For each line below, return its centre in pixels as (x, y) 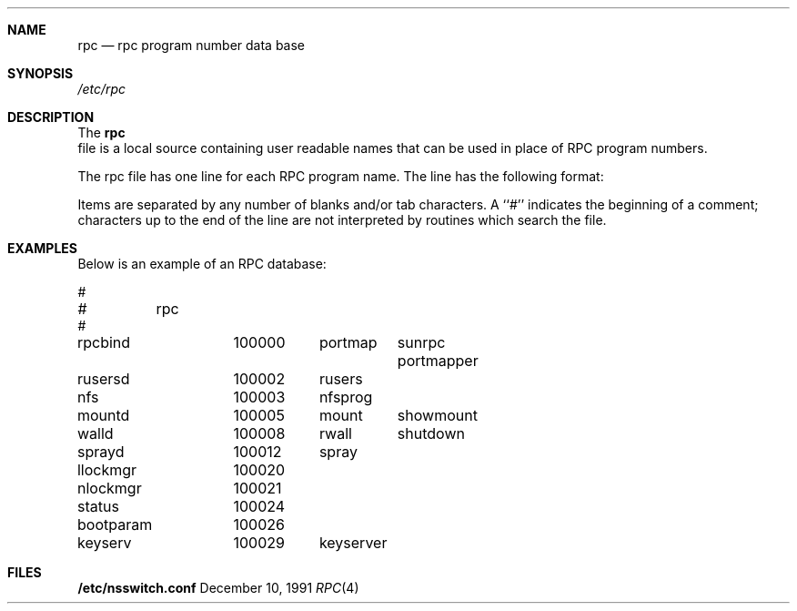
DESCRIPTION (51, 117)
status (98, 506)
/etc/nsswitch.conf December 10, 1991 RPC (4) (218, 588)
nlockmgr (109, 488)
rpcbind (104, 342)
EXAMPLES (42, 248)
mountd (103, 415)
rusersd (103, 379)
